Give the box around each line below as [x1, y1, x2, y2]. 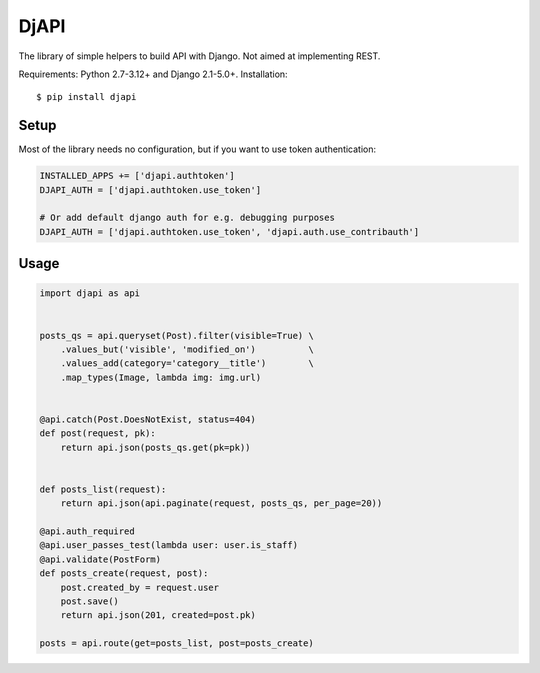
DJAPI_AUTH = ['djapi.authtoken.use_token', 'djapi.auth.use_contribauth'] [39, 226, 420, 237]
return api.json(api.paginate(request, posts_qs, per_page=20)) [60, 498, 383, 509]
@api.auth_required [39, 526, 135, 537]
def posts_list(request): [39, 483, 167, 495]
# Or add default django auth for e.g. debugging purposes [39, 212, 335, 224]
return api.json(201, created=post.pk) [60, 610, 257, 621]
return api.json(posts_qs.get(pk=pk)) [60, 441, 251, 453]
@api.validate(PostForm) [39, 553, 162, 565]
